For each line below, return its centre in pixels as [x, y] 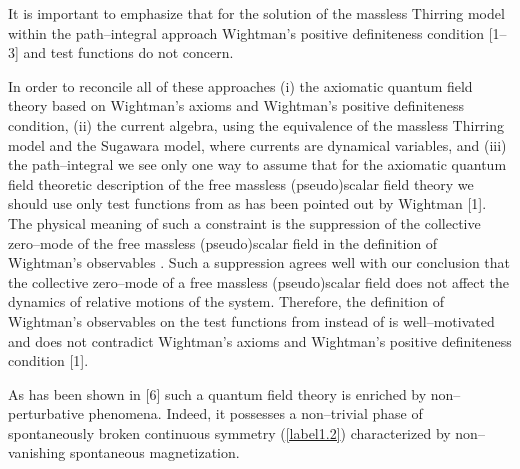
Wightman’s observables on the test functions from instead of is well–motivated [251, 320]
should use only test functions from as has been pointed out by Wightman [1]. [247, 203]
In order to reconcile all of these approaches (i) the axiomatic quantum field [240, 85]
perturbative [46, 413]
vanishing [37, 452]
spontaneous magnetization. [154, 452]
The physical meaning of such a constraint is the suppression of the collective [244, 222]
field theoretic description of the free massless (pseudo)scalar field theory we [241, 183]
